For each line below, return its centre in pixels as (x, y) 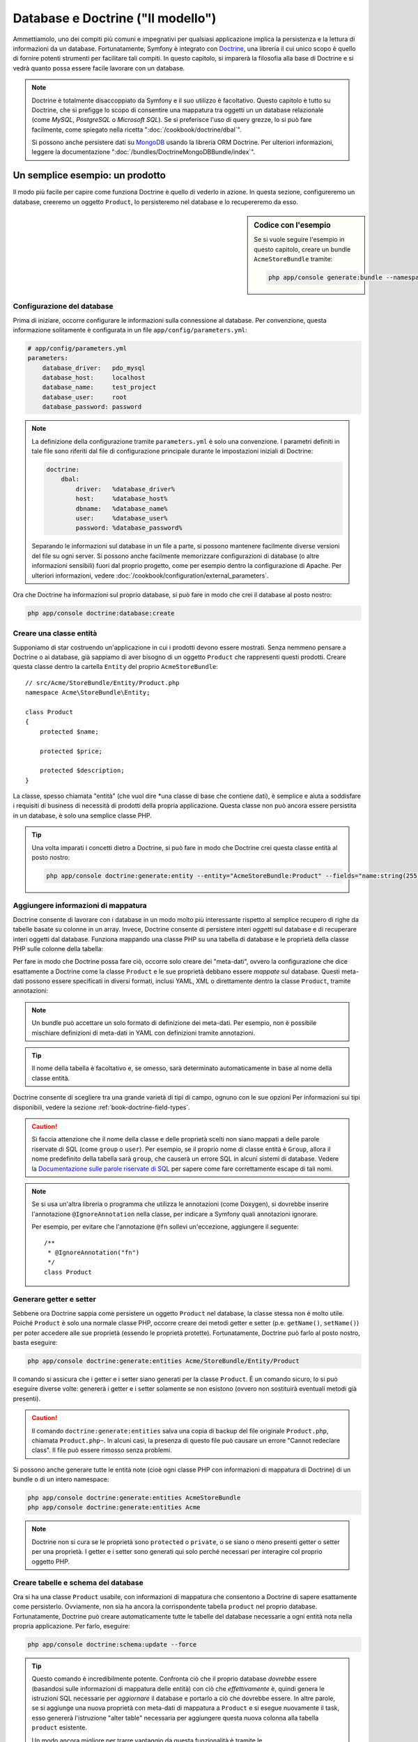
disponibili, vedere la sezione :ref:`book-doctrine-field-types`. (102, 1107)
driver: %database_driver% (125, 489)
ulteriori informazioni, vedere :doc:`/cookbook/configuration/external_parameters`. (150, 576)
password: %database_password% (129, 528)
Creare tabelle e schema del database (78, 1583)
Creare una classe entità (55, 633)
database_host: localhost (94, 378)
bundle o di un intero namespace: (61, 1479)
